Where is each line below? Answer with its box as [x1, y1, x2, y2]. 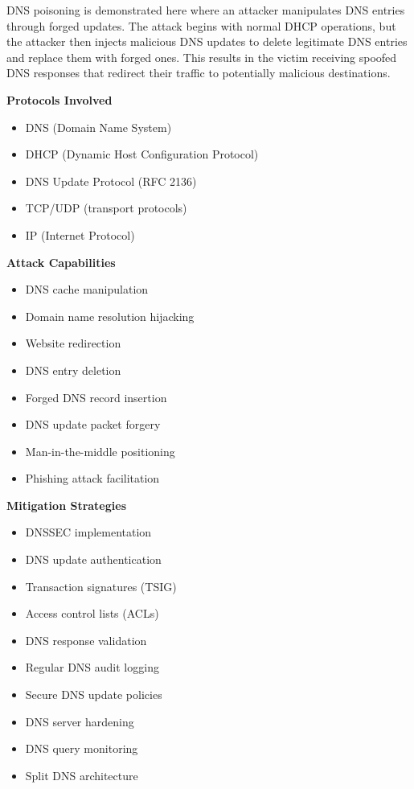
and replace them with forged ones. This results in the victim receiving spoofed [6, 48, 397, 65]
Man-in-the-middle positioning [25, 442, 175, 459]
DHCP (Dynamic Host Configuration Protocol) [25, 146, 259, 162]
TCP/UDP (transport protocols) [25, 199, 187, 216]
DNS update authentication [25, 551, 162, 568]
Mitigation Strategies [6, 496, 126, 513]
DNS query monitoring [25, 740, 138, 757]
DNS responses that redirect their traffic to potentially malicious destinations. [6, 64, 391, 81]
